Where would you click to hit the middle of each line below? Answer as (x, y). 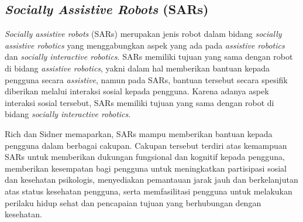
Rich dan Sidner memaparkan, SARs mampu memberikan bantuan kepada (139, 133)
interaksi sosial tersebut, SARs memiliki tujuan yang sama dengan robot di (140, 102)
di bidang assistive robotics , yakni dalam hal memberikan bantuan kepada (137, 68)
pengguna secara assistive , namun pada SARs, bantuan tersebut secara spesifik (146, 79)
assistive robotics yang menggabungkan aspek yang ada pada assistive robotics (145, 45)
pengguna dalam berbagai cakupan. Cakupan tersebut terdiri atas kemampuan (146, 145)
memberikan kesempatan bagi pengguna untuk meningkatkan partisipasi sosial (146, 168)
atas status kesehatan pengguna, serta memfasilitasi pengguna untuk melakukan (149, 191)
